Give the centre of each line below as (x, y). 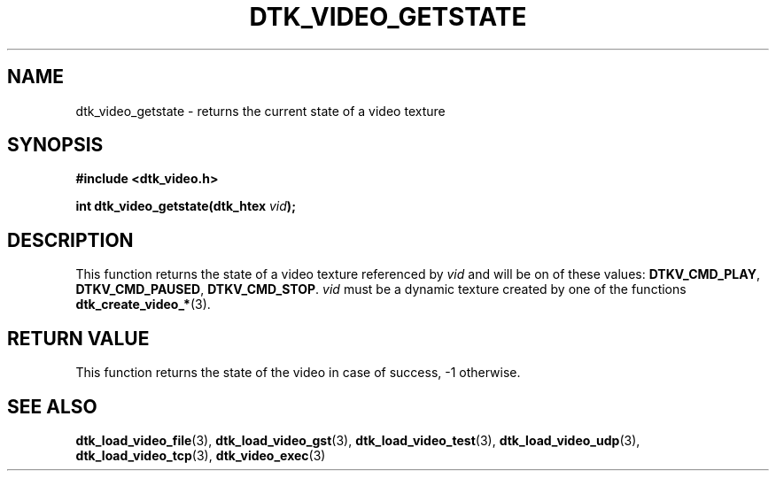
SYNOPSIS (55, 145)
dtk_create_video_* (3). (143, 305)
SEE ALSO (52, 406)
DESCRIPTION (70, 240)
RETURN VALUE (78, 338)
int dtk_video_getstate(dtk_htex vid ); (186, 206)
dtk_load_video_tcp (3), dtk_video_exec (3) (201, 455)
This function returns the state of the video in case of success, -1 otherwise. (298, 373)
